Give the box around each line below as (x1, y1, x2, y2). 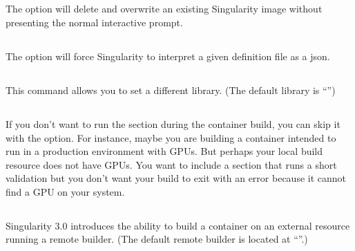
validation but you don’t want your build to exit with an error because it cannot (6, 171, 347, 185)
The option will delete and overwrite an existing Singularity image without (6, 1, 323, 16)
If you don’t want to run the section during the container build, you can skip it (6, 116, 340, 131)
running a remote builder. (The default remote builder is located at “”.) (6, 232, 308, 246)
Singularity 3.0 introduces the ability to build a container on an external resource (6, 218, 350, 232)
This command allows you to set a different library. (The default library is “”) (6, 82, 336, 97)
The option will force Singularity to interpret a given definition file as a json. (6, 48, 330, 63)
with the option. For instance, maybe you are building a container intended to (6, 130, 336, 145)
